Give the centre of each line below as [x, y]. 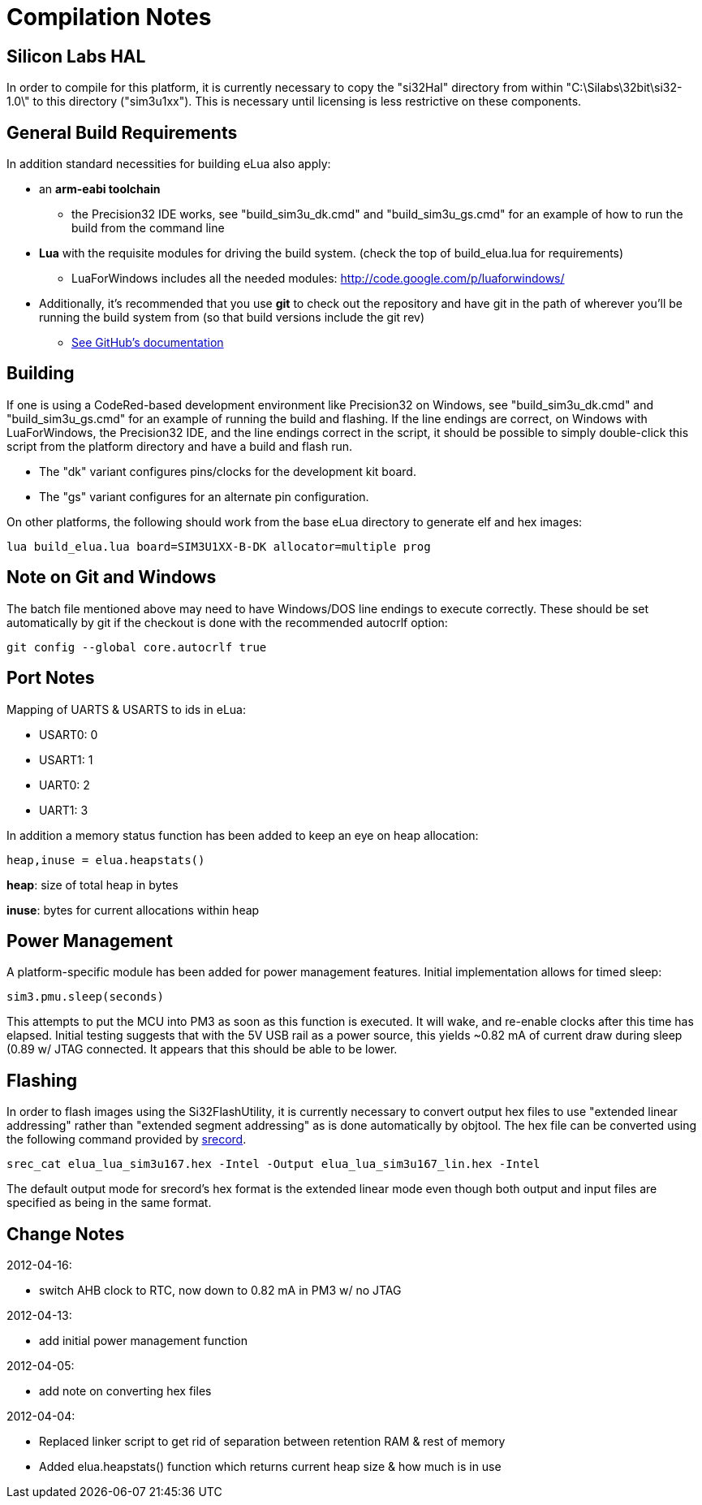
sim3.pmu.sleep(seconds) [85, 997]
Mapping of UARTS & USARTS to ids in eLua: [127, 709]
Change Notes [66, 1234]
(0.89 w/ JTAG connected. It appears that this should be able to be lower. [202, 1049]
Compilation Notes [109, 17]
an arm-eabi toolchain [100, 189]
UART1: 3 [64, 810]
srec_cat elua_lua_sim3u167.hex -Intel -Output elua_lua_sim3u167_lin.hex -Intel [273, 1164]
